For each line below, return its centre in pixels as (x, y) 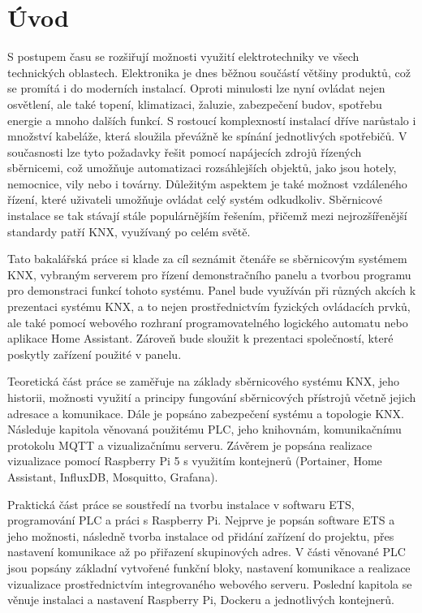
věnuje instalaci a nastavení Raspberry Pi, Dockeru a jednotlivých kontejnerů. (201, 600)
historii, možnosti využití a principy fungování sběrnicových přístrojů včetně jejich (212, 397)
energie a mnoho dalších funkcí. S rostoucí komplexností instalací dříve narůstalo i (212, 120)
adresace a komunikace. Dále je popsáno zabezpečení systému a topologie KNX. (206, 413)
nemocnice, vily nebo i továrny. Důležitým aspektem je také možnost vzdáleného (207, 183)
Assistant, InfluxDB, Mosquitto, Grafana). (113, 476)
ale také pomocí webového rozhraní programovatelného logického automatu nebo (208, 322)
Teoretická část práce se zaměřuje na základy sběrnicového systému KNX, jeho (204, 381)
